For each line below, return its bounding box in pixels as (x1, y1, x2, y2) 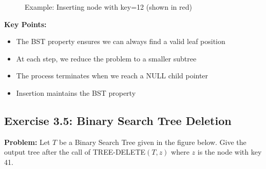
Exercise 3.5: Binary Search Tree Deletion (4, 112, 232, 128)
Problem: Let (4, 136, 50, 147)
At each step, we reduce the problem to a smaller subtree (16, 53, 197, 64)
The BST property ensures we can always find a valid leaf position (16, 36, 225, 47)
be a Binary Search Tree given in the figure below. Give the (59, 136, 246, 147)
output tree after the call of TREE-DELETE (4, 146, 146, 157)
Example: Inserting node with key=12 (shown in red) (25, 2, 192, 12)
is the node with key (197, 146, 262, 157)
